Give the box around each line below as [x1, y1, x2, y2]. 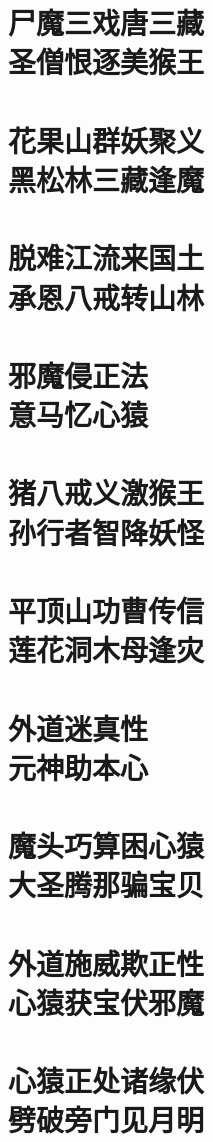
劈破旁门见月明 [8, 1099, 205, 1140]
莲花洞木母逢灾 [8, 629, 205, 670]
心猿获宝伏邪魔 [8, 981, 205, 1022]
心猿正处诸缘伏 [8, 1060, 205, 1101]
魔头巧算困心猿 [8, 825, 205, 866]
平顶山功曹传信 [8, 590, 205, 630]
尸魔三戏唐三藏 [8, 2, 205, 43]
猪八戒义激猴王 [8, 472, 205, 513]
